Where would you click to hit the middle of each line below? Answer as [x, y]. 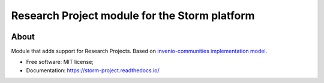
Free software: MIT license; [60, 62]
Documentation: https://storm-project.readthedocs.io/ [93, 70]
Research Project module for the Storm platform [133, 16]
